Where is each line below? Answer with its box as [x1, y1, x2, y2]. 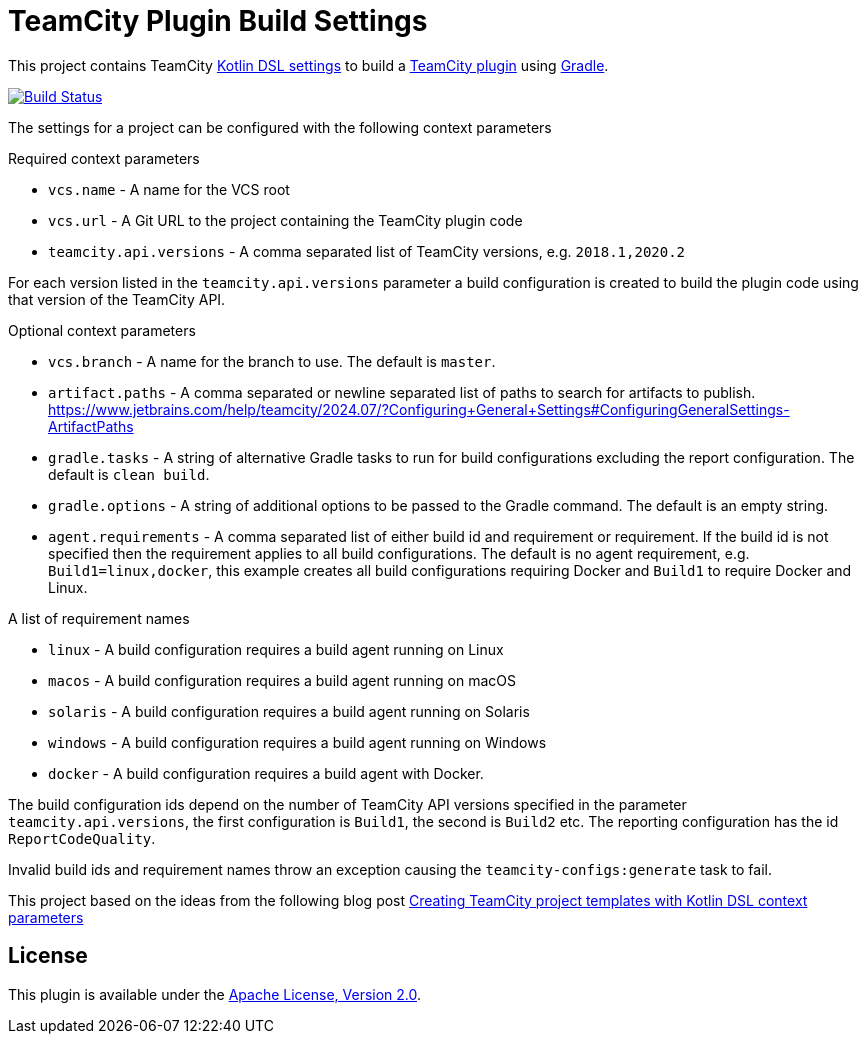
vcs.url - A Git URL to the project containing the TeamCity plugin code [48, 211, 523, 229]
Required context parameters [8, 149, 200, 167]
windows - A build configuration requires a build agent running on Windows [48, 733, 547, 751]
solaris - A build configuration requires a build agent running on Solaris [48, 702, 530, 720]
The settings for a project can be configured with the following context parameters [8, 118, 552, 136]
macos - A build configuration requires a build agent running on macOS [48, 671, 517, 689]
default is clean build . [48, 465, 210, 483]
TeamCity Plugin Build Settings [8, 4, 428, 38]
